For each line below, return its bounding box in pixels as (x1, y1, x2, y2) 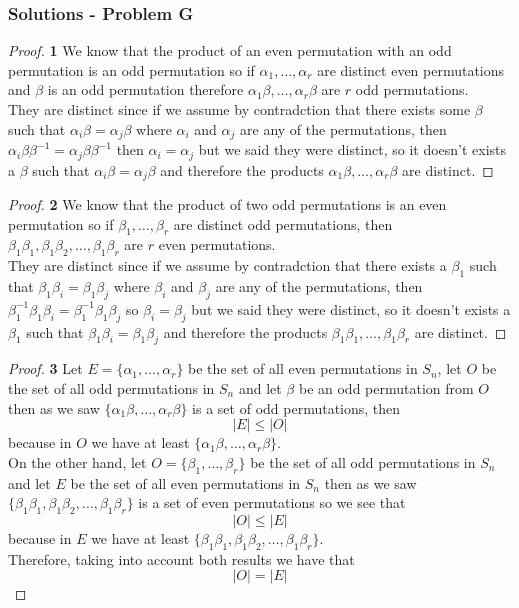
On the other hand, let (8, 451, 147, 472)
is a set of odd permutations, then (192, 397, 401, 418)
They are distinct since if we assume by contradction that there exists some (8, 99, 471, 119)
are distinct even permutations (317, 59, 505, 80)
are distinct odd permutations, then (173, 213, 393, 234)
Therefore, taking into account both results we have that (8, 548, 355, 569)
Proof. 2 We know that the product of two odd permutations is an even (8, 193, 447, 214)
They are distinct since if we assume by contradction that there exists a (8, 255, 447, 276)
